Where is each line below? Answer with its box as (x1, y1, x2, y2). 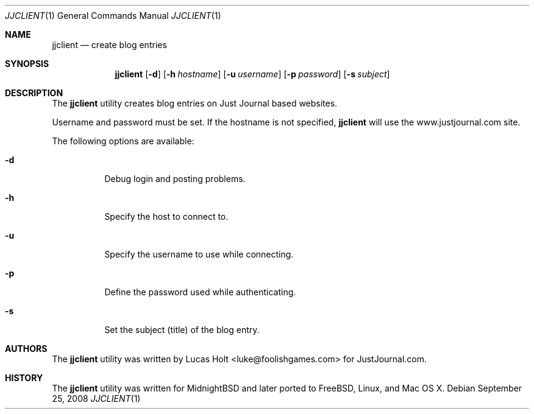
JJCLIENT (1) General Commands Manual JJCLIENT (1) (5, 10, 221, 21)
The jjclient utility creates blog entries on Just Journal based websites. (52, 98, 338, 108)
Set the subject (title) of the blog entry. (104, 325, 260, 335)
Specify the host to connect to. (104, 211, 229, 222)
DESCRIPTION (5, 88, 63, 98)
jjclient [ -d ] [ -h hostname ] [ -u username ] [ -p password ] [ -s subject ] (115, 69, 390, 79)
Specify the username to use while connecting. (104, 249, 294, 259)
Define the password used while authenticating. (104, 287, 296, 297)
